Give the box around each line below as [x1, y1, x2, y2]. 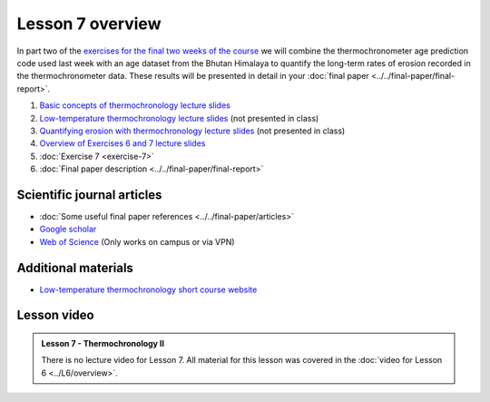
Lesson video [16, 308, 94, 323]
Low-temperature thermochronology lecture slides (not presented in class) [39, 113, 319, 123]
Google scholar [39, 223, 97, 235]
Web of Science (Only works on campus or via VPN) [39, 236, 235, 247]
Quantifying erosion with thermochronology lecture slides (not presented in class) [39, 125, 346, 136]
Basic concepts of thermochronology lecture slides [39, 100, 230, 111]
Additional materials [16, 260, 133, 276]
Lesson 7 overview [16, 14, 162, 34]
